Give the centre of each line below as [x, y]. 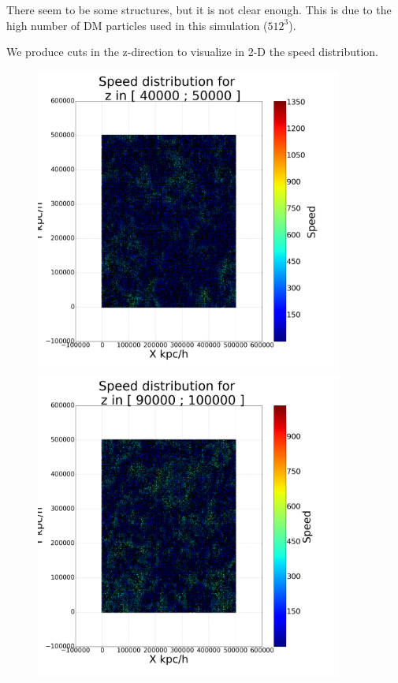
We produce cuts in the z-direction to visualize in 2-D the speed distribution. [192, 52]
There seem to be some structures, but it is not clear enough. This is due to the [199, 9]
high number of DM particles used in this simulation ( [137, 25]
